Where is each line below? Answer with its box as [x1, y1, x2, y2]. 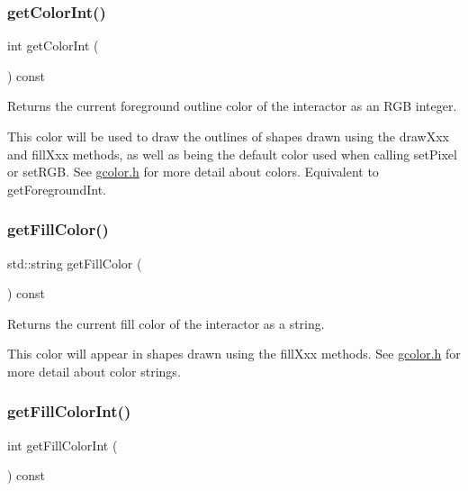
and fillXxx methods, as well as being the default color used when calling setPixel [7, 144, 457, 163]
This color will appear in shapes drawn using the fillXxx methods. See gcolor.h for [7, 344, 461, 363]
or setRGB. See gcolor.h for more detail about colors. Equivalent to [7, 162, 379, 181]
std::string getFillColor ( [7, 253, 142, 272]
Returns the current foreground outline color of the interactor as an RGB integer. [7, 96, 457, 115]
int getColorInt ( [7, 36, 99, 55]
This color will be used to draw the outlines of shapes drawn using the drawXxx [7, 127, 450, 145]
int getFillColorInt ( [7, 435, 118, 454]
